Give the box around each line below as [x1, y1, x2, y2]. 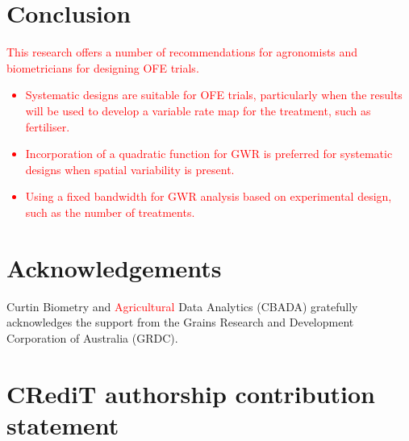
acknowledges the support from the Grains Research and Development [6, 314, 354, 331]
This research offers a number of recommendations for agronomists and [6, 44, 358, 60]
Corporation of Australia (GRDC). [6, 329, 178, 346]
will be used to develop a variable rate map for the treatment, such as [25, 102, 371, 119]
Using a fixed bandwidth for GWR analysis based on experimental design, [25, 188, 392, 205]
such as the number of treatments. [25, 203, 195, 220]
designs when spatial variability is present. [25, 160, 235, 177]
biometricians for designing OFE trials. [6, 59, 199, 76]
